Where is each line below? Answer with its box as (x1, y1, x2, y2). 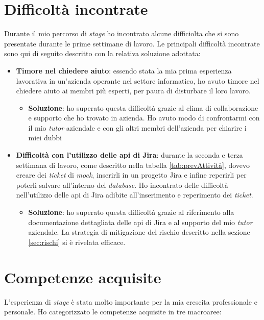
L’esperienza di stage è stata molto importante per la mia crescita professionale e (4, 296, 257, 307)
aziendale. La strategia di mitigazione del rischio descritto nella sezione (28, 227, 250, 237)
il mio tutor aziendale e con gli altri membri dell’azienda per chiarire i (28, 122, 247, 133)
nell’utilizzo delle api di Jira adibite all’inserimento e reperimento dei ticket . (16, 189, 253, 200)
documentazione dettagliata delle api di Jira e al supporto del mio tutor (28, 216, 253, 227)
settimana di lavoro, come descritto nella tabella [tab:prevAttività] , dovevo (16, 159, 250, 170)
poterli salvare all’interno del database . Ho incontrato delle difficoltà (16, 179, 228, 190)
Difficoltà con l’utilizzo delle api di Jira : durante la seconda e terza (16, 150, 243, 160)
